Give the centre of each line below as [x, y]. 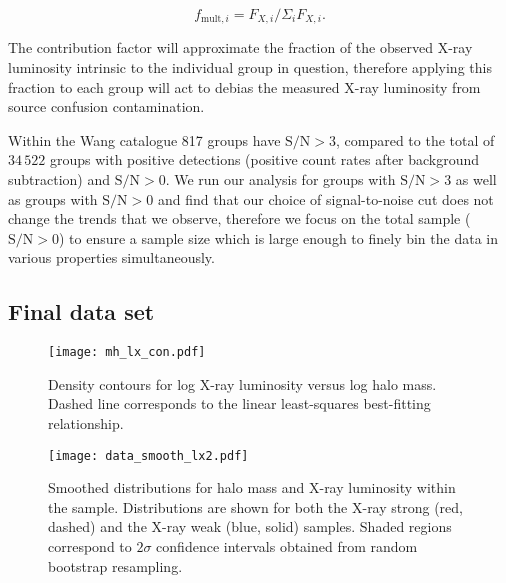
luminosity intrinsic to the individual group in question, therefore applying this [250, 67]
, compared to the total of [415, 139]
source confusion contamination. [106, 106]
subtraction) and [59, 179]
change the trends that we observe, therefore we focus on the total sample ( [239, 218]
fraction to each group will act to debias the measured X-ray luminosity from [244, 86]
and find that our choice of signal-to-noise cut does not [325, 198]
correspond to [90, 546]
